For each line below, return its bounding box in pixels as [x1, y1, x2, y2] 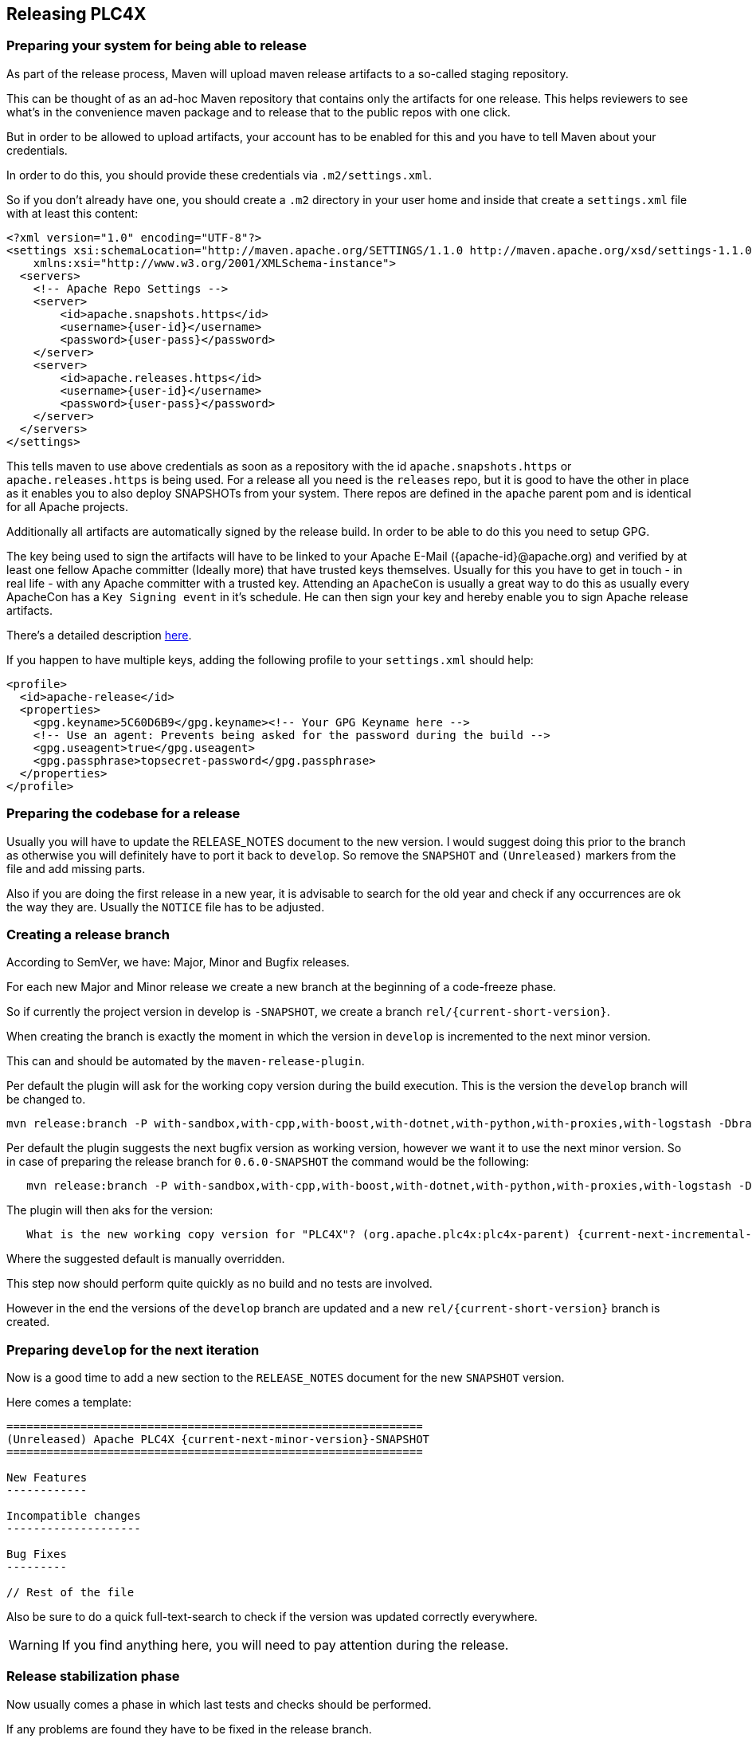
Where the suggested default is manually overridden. [6, 1252, 285, 1266]
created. [6, 1315, 50, 1329]
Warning [9, 1637, 59, 1654]
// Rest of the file [6, 1586, 135, 1599]
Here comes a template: [6, 1395, 131, 1410]
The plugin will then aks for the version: [6, 1203, 213, 1218]
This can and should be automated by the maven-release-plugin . [6, 1054, 365, 1068]
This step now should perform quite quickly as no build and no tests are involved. [6, 1277, 433, 1291]
